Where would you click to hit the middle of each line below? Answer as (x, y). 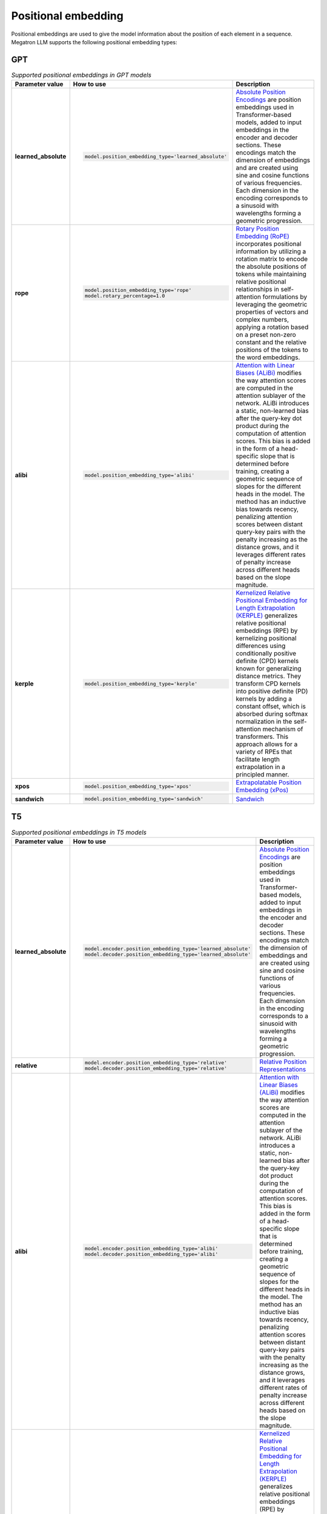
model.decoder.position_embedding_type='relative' (156, 1068)
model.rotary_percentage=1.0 (125, 296)
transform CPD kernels (268, 684)
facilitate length (258, 759)
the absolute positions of (271, 266)
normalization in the (264, 722)
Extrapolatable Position (269, 782)
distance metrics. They (269, 676)
